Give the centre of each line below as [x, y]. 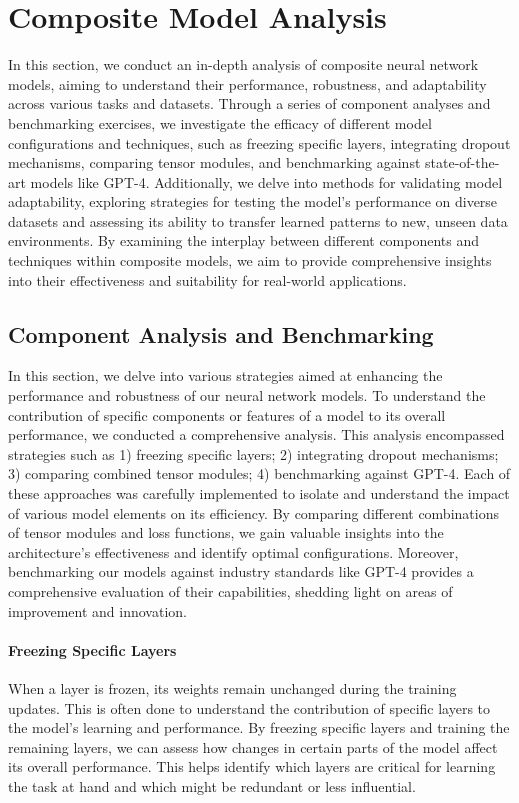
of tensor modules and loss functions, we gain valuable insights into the [226, 532]
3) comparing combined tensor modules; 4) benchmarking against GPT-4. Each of [259, 473]
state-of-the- [462, 162]
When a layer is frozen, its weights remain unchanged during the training [232, 687]
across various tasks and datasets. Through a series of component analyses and [249, 103]
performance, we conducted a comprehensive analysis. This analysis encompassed [256, 434]
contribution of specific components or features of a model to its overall [227, 414]
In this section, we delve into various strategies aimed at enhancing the [225, 375]
